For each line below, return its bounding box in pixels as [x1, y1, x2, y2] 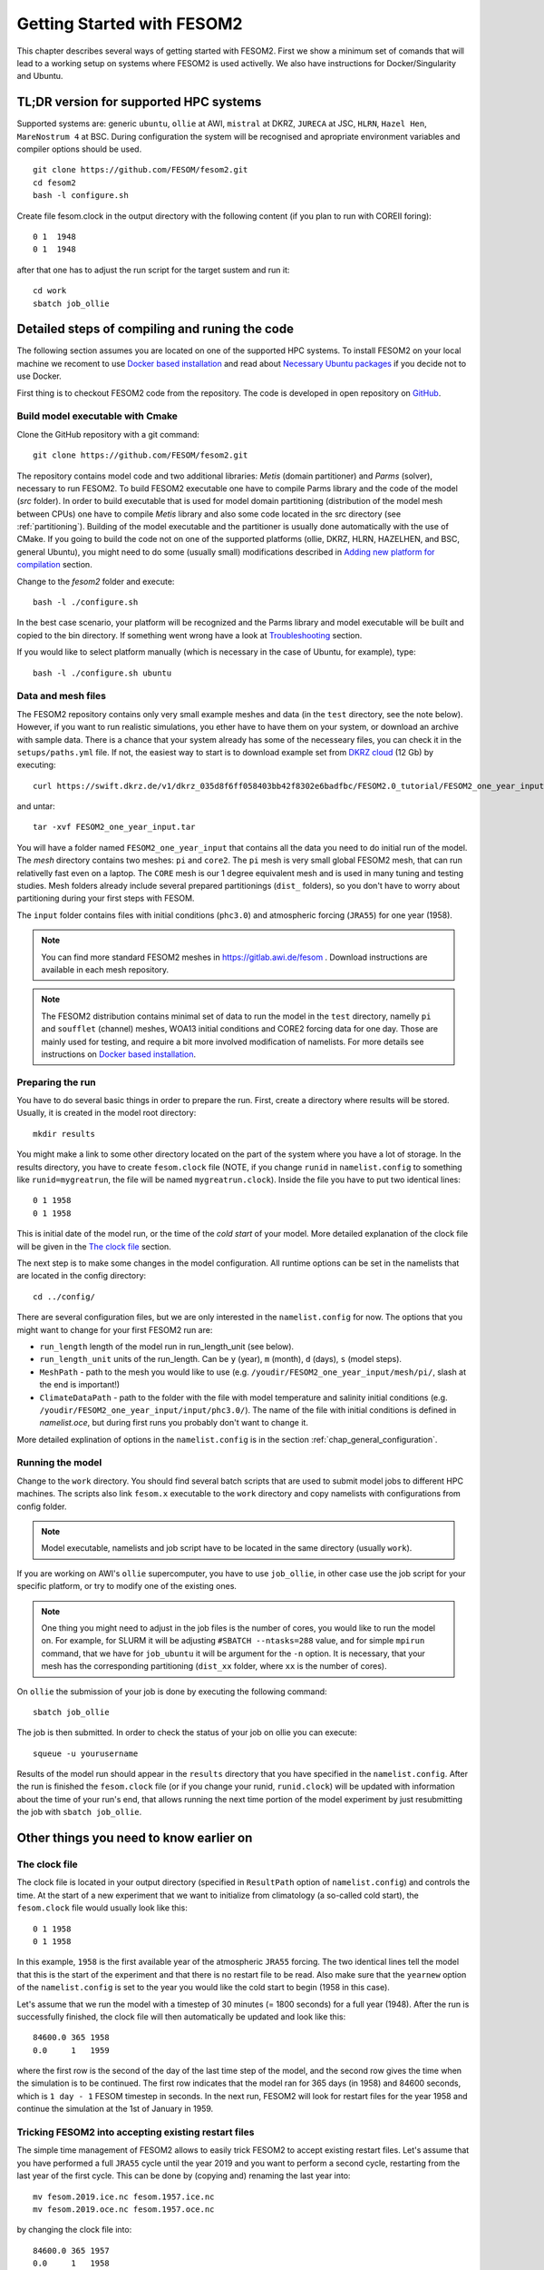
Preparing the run [16, 1076, 97, 1089]
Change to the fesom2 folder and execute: [16, 576, 175, 587]
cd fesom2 [33, 177, 76, 188]
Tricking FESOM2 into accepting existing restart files [16, 2126, 255, 2138]
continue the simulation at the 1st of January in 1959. [16, 2103, 214, 2115]
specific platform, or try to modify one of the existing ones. [16, 1581, 238, 1592]
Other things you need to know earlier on [16, 1831, 253, 1846]
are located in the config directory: [16, 1270, 147, 1281]
